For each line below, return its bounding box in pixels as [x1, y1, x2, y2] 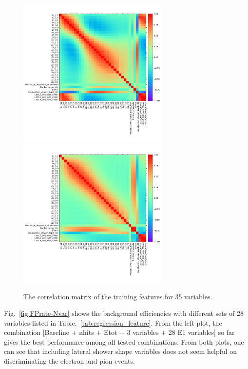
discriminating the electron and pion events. [4, 355, 135, 366]
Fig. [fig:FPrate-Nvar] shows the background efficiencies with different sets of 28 [4, 308, 244, 318]
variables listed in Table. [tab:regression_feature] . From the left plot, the [4, 317, 222, 328]
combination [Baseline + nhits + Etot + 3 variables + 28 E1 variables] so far [4, 327, 235, 337]
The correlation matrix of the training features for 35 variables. [23, 291, 212, 302]
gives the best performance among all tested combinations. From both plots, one [4, 336, 244, 347]
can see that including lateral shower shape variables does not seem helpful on [4, 346, 237, 356]
